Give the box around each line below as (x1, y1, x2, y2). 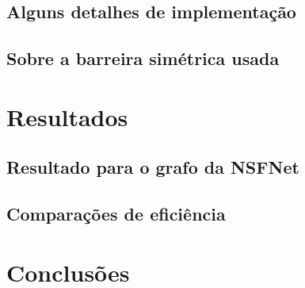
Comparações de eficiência (6, 202, 226, 226)
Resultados (6, 100, 128, 132)
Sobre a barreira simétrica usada (6, 46, 280, 71)
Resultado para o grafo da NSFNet (6, 155, 299, 179)
